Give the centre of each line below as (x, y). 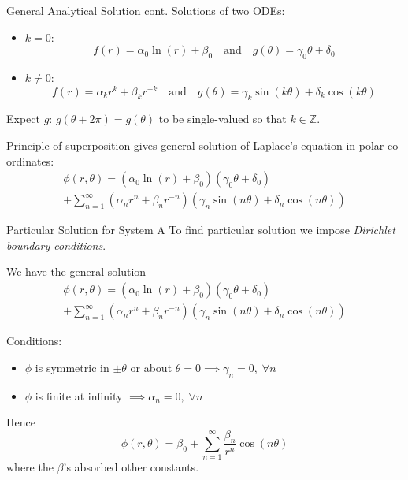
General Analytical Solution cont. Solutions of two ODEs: (146, 10)
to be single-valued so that (223, 119)
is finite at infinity (79, 395)
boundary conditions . (56, 245)
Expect (23, 119)
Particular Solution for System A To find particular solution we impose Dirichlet (201, 230)
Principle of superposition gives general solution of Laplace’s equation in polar (195, 145)
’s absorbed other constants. (131, 467)
